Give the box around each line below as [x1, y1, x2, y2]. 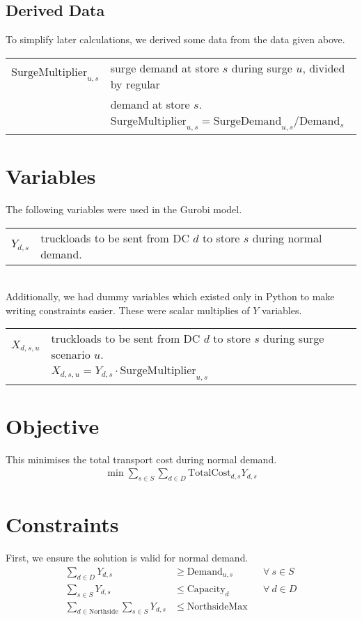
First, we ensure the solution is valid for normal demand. [6, 550, 249, 565]
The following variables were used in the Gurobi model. [6, 202, 242, 217]
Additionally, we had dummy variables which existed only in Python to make [6, 289, 335, 304]
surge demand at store [110, 59, 219, 76]
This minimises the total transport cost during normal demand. [6, 451, 277, 466]
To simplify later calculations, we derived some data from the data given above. [6, 32, 345, 47]
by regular [110, 75, 160, 92]
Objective [6, 411, 100, 440]
